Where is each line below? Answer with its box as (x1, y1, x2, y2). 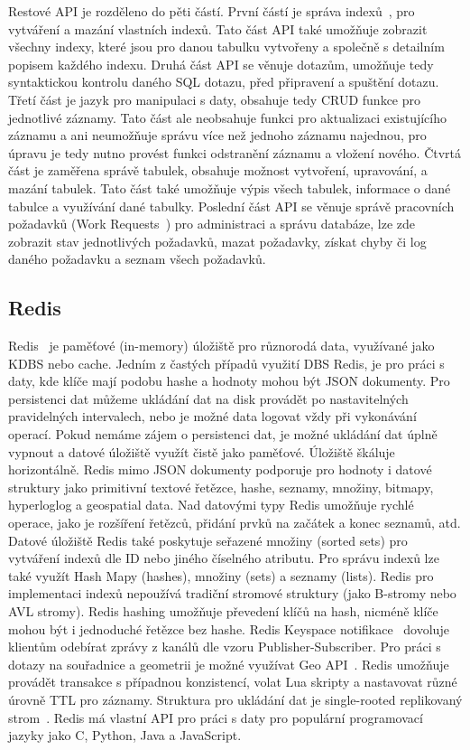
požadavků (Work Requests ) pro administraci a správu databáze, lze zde (8, 214, 415, 233)
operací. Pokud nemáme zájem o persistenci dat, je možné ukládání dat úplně (8, 425, 438, 444)
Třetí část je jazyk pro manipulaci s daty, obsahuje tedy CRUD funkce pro (8, 89, 421, 108)
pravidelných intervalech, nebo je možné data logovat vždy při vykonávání (8, 407, 417, 426)
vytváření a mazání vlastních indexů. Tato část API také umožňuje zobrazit (8, 19, 428, 38)
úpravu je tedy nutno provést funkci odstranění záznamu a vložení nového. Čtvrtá (8, 143, 462, 162)
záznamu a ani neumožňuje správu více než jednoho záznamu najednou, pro (8, 126, 427, 145)
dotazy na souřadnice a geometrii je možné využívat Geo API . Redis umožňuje (8, 654, 449, 673)
